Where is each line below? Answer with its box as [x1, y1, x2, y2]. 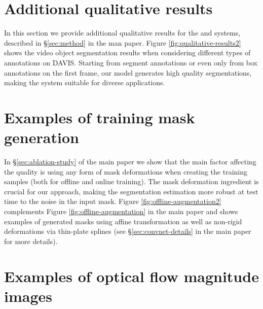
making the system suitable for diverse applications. [4, 77, 165, 88]
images [4, 285, 52, 306]
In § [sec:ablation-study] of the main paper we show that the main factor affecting [4, 156, 256, 166]
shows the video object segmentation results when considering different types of [4, 47, 251, 58]
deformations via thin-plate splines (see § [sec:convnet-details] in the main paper [4, 226, 251, 236]
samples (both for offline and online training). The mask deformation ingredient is [4, 176, 259, 187]
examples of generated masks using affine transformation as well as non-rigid [4, 216, 242, 226]
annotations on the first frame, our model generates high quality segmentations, [4, 67, 252, 78]
